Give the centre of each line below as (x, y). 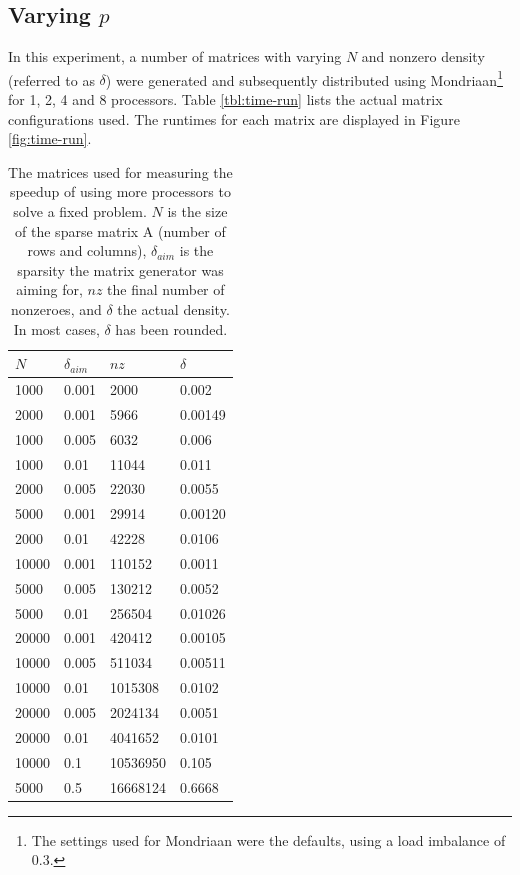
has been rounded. (171, 328)
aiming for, (49, 289)
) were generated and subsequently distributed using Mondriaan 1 (304, 78)
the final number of (166, 289)
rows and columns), (87, 250)
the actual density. (173, 308)
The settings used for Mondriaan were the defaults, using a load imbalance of (268, 839)
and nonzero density (423, 56)
